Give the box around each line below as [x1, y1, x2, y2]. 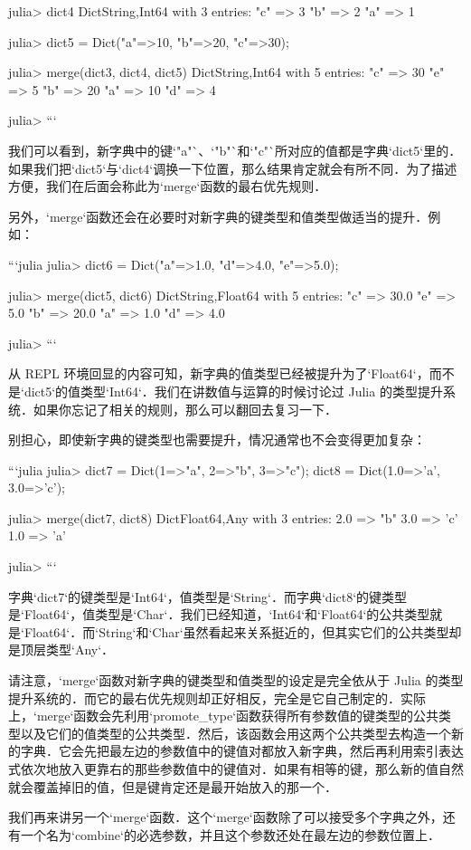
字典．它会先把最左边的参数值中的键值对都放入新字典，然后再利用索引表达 [20, 741, 464, 760]
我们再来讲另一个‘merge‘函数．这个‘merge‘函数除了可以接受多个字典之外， [8, 807, 443, 826]
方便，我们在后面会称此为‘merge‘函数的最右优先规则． [8, 177, 327, 196]
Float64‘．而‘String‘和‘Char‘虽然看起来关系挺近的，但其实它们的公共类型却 [24, 622, 462, 641]
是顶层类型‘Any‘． [8, 640, 115, 659]
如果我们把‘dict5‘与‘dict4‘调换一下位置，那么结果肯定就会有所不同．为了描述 [8, 158, 457, 177]
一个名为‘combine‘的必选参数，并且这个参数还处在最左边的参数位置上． [20, 825, 440, 844]
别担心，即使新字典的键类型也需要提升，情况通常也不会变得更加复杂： [8, 430, 426, 449]
